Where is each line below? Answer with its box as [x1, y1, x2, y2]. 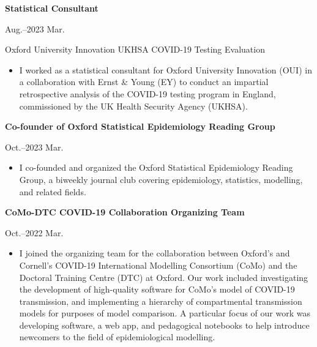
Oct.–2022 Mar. [5, 226, 64, 239]
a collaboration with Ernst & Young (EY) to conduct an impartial [19, 75, 269, 88]
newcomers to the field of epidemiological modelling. [19, 330, 215, 343]
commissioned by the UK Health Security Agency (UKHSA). [19, 99, 248, 112]
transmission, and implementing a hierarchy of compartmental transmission [19, 294, 302, 307]
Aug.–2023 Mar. [5, 22, 65, 35]
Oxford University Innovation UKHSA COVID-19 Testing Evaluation [5, 43, 265, 56]
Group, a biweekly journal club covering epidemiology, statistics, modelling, [19, 173, 303, 185]
